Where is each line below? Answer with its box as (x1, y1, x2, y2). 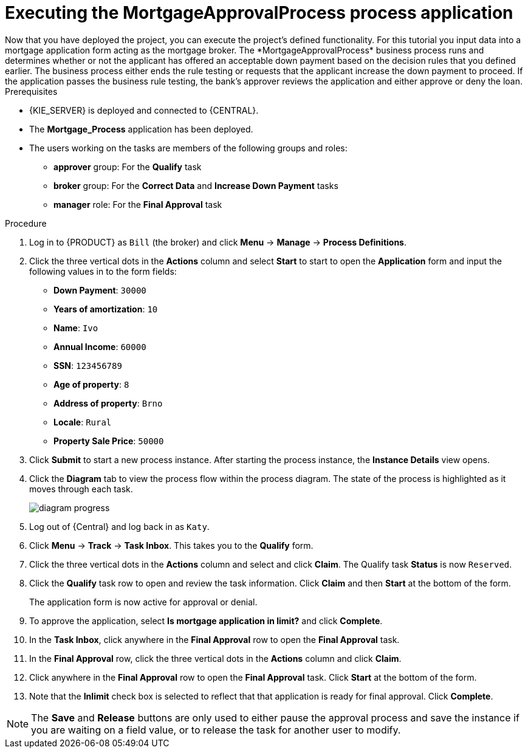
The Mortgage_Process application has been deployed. (29, 123, 253, 134)
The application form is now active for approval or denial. (29, 596, 258, 607)
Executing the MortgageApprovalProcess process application (5, 2, 513, 23)
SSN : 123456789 (53, 360, 122, 371)
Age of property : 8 (53, 379, 129, 390)
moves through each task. (29, 483, 133, 494)
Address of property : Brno (53, 397, 163, 408)
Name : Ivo (53, 322, 98, 333)
